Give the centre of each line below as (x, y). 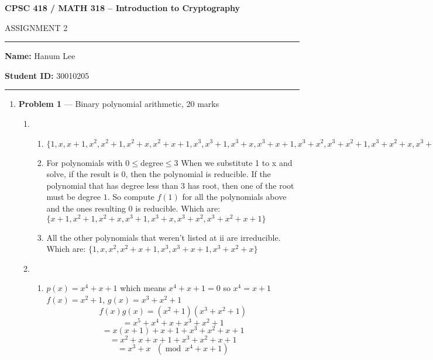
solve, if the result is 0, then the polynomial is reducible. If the (159, 174)
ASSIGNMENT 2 (36, 27)
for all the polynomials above (234, 197)
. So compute (131, 197)
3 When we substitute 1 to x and (233, 162)
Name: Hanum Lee (40, 56)
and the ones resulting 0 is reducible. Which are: (133, 208)
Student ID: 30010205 (47, 75)
